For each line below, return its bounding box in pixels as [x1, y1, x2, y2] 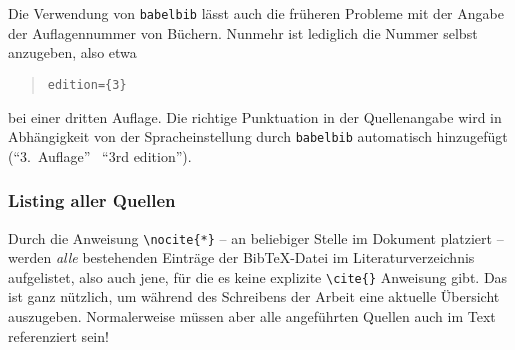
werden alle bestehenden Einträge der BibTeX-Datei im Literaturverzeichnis [8, 247, 475, 268]
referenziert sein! [8, 325, 109, 346]
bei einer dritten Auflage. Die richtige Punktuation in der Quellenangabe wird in [8, 106, 502, 127]
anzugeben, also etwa [8, 42, 137, 63]
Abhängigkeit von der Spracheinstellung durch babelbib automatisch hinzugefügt [8, 126, 508, 147]
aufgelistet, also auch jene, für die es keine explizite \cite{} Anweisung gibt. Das [8, 266, 508, 287]
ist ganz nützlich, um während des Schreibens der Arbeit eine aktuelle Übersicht [8, 286, 500, 307]
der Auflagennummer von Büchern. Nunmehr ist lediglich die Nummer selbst [8, 22, 478, 43]
